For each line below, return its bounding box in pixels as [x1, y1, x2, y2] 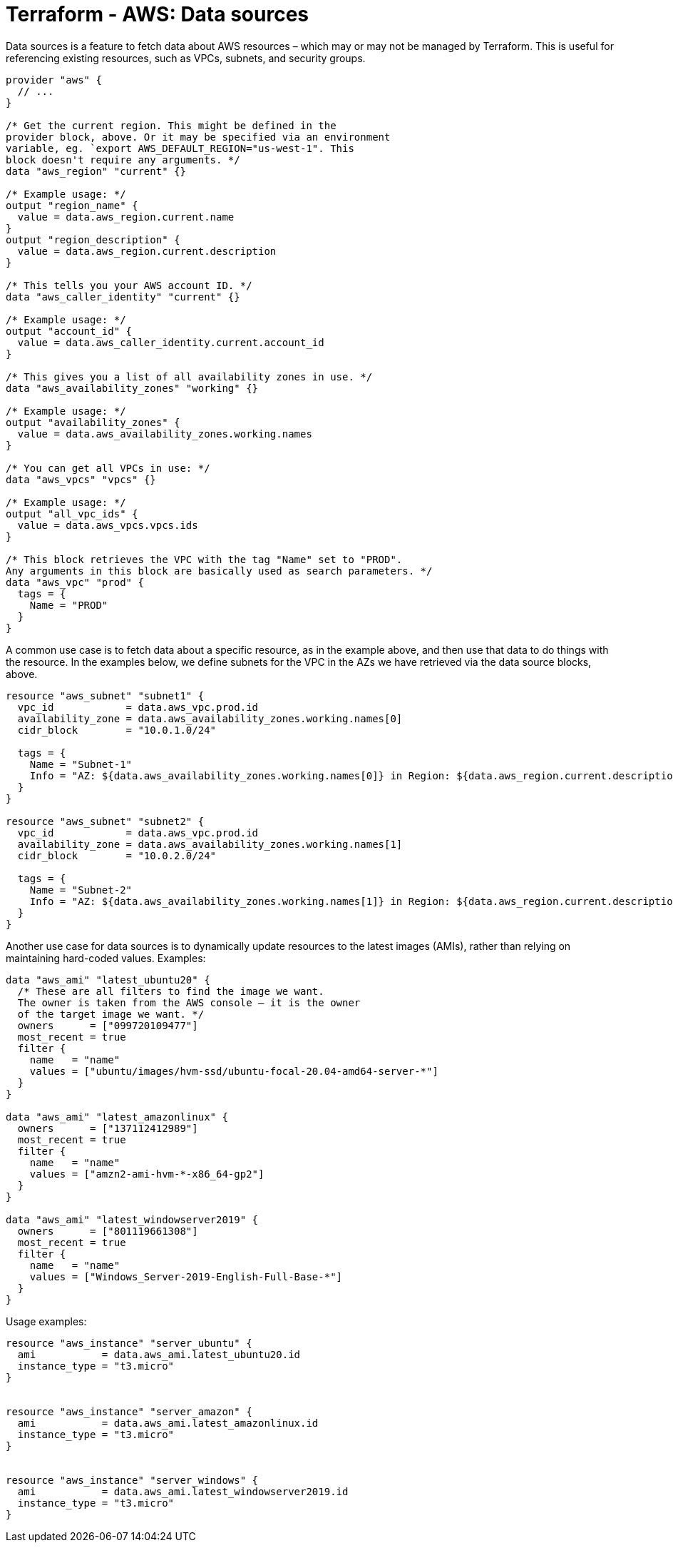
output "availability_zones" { [6, 416, 180, 428]
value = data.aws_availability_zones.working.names [17, 428, 312, 440]
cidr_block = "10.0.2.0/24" [17, 849, 217, 861]
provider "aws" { [6, 74, 102, 86]
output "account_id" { [6, 325, 133, 337]
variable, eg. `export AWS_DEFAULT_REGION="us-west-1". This [6, 142, 354, 154]
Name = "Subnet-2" [29, 884, 133, 896]
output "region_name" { [6, 199, 138, 211]
